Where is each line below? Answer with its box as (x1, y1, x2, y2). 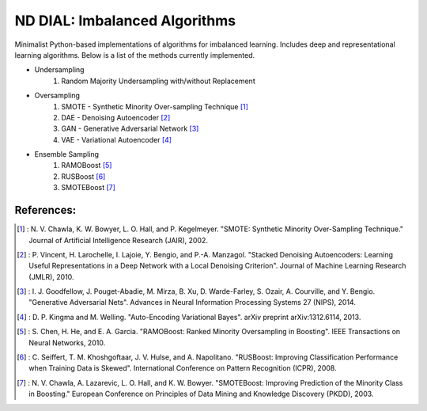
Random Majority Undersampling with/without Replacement (61, 76, 256, 86)
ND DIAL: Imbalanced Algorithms (14, 12, 236, 29)
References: (14, 204, 77, 217)
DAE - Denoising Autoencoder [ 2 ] (61, 112, 171, 122)
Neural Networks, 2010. (28, 337, 106, 348)
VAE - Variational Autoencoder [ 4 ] (61, 135, 172, 144)
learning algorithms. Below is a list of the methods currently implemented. (14, 50, 255, 59)
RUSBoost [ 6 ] (61, 171, 106, 181)
